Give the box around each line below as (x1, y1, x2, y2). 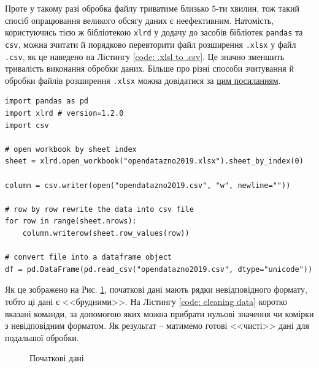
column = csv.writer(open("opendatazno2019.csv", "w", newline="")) (5, 181, 291, 190)
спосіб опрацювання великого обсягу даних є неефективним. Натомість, (5, 13, 274, 26)
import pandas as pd (5, 97, 89, 106)
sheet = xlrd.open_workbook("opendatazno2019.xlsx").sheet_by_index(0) (5, 157, 304, 166)
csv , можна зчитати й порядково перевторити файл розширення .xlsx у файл (5, 37, 296, 50)
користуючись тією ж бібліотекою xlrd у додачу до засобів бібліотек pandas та (5, 26, 303, 39)
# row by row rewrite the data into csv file (5, 205, 194, 214)
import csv (5, 121, 49, 130)
